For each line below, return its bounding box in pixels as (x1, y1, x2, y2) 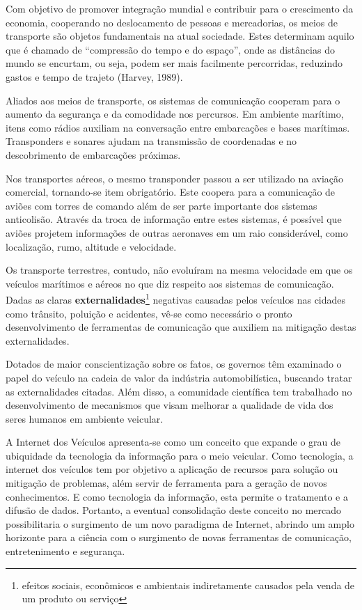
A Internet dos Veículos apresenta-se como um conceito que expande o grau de (6, 435, 341, 449)
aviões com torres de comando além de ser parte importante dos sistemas (6, 198, 317, 212)
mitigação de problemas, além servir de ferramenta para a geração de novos (6, 476, 327, 490)
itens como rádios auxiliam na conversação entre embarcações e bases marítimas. (6, 120, 350, 134)
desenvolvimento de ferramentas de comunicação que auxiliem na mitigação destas (6, 320, 356, 334)
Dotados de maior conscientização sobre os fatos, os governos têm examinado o (6, 357, 342, 371)
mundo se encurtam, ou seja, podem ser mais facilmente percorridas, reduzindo (6, 56, 343, 70)
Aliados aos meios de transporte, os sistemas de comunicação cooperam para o (6, 93, 340, 107)
